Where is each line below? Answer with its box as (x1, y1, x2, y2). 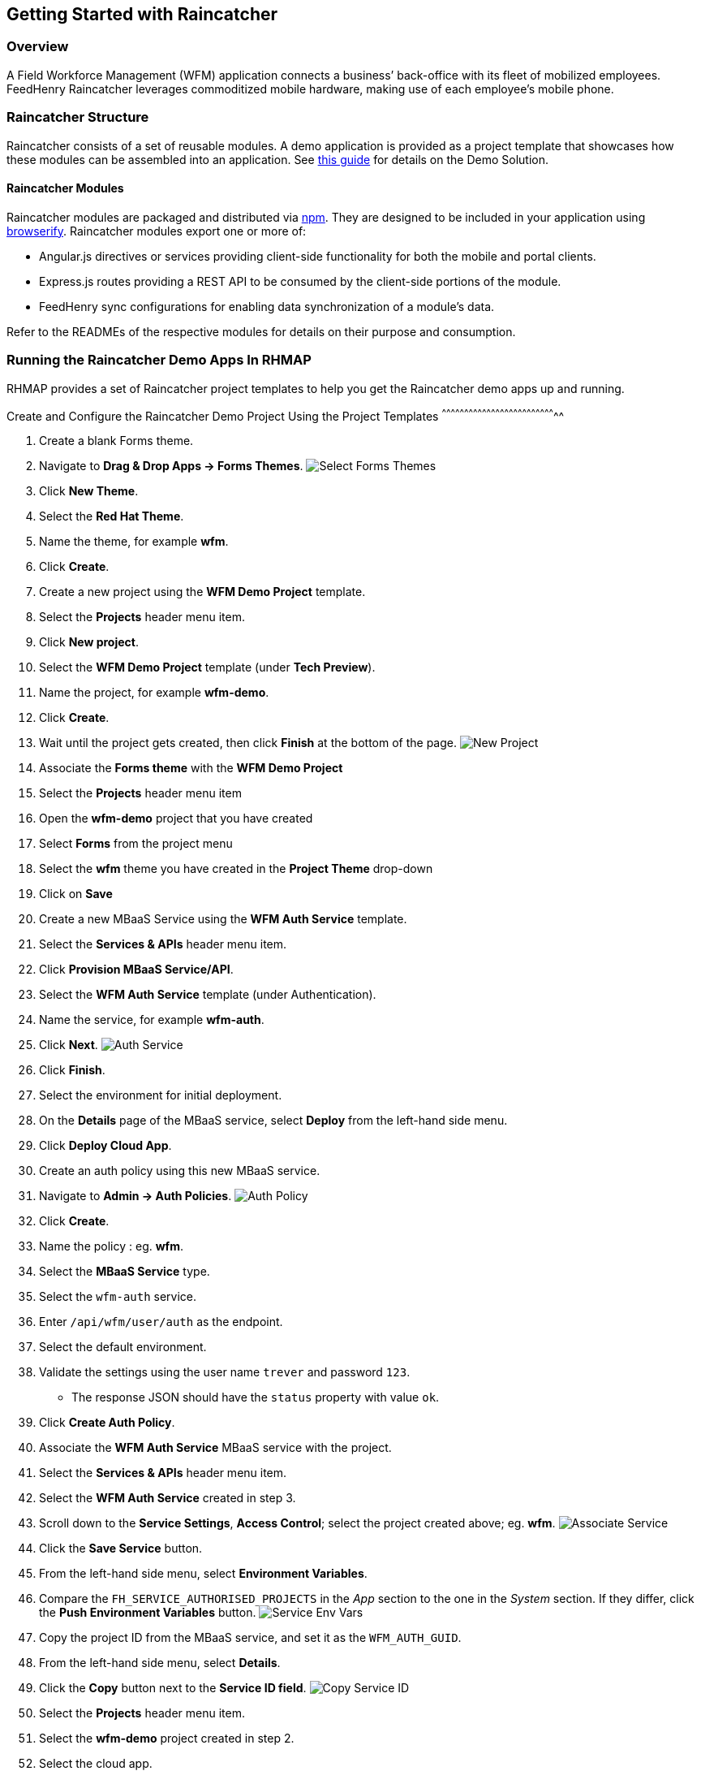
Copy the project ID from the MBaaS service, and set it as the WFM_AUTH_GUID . (39, 1631, 462, 1645)
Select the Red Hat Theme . (39, 509, 184, 524)
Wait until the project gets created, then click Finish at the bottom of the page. (39, 736, 457, 750)
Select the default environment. (39, 1340, 207, 1354)
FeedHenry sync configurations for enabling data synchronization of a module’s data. (39, 299, 495, 313)
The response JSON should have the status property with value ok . (71, 1390, 440, 1405)
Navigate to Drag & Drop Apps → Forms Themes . (39, 459, 303, 473)
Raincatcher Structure (6, 109, 149, 126)
